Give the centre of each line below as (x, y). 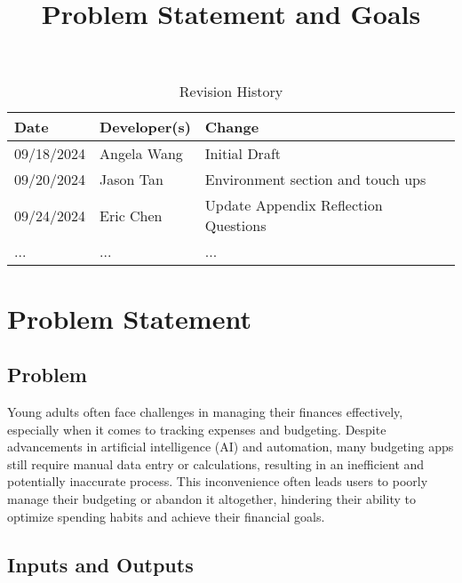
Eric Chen (131, 215)
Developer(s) (145, 127)
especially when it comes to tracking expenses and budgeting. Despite (197, 429)
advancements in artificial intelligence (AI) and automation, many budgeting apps (231, 447)
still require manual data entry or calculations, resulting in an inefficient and (216, 463)
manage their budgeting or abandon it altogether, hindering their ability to (211, 498)
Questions (235, 226)
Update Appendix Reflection (294, 205)
